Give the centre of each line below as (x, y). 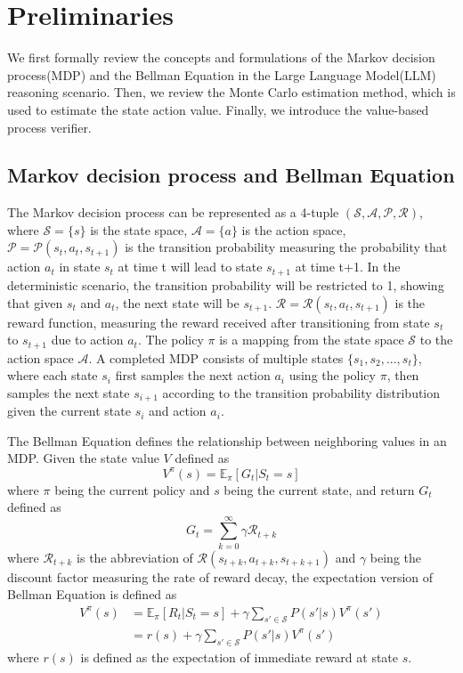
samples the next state (69, 392)
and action (178, 411)
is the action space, (294, 229)
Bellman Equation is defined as (92, 594)
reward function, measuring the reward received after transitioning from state (219, 322)
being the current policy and (132, 489)
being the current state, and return (319, 489)
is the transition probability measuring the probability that (286, 247)
